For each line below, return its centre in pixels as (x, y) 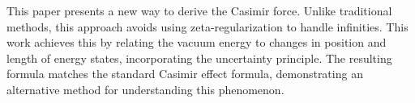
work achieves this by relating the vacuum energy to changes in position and (197, 42)
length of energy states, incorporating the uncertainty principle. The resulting (199, 58)
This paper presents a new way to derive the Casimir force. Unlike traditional (199, 10)
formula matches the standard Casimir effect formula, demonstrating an (185, 74)
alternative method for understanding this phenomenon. (145, 89)
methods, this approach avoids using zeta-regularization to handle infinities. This (207, 26)
